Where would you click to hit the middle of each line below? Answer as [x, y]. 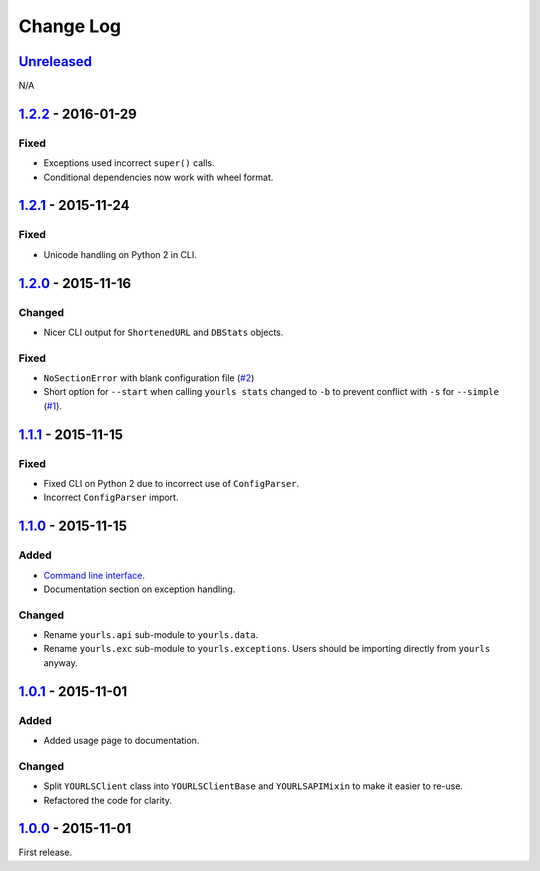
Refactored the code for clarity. [107, 800]
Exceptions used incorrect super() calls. [129, 163]
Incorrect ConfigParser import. [111, 497]
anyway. [61, 662]
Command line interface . [94, 575]
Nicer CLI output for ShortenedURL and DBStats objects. [163, 332]
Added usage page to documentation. [121, 741]
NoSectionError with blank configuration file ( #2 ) [149, 378]
